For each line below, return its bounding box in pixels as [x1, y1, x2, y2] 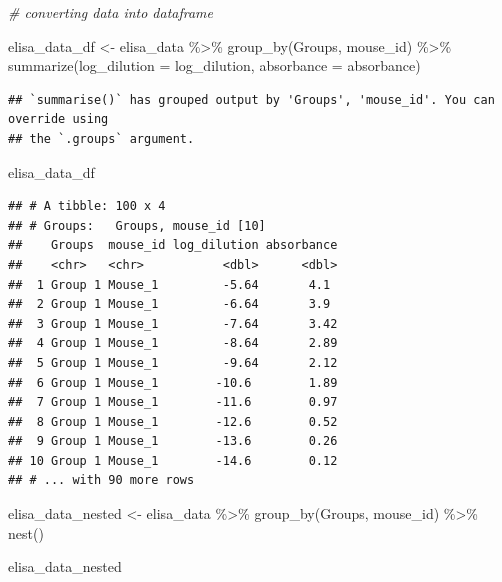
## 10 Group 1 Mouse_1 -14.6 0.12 [8, 453, 338, 468]
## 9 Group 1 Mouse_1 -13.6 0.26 [8, 434, 338, 449]
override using [8, 112, 109, 127]
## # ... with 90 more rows [8, 473, 195, 488]
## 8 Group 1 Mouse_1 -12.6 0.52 [8, 414, 338, 429]
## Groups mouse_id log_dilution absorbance [8, 238, 338, 253]
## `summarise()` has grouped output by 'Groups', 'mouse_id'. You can [8, 92, 495, 107]
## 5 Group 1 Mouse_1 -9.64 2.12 [8, 355, 338, 370]
